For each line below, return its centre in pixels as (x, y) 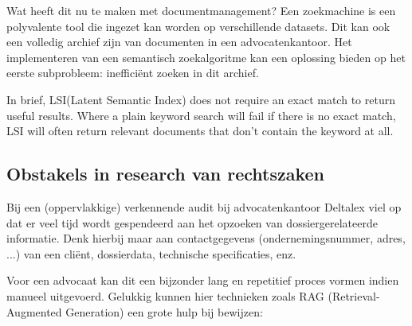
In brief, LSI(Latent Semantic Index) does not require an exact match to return (201, 99)
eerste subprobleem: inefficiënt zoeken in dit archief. (133, 73)
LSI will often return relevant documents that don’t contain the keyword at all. (200, 131)
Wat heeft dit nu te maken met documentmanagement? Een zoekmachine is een (201, 10)
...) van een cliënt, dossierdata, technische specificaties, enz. (151, 253)
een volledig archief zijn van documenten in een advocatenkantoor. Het (179, 42)
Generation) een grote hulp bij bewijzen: (164, 311)
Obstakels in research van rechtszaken (166, 174)
